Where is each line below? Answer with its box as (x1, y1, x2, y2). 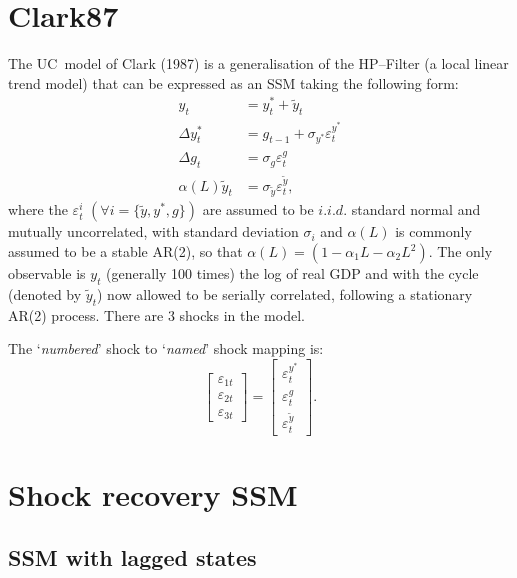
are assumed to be (202, 199, 314, 220)
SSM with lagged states (8, 542, 257, 573)
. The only (428, 241, 493, 262)
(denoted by (8, 283, 82, 304)
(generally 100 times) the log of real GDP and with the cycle (106, 263, 479, 284)
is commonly (395, 221, 472, 242)
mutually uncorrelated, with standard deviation (8, 221, 299, 242)
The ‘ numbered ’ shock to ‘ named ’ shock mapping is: (8, 338, 324, 359)
